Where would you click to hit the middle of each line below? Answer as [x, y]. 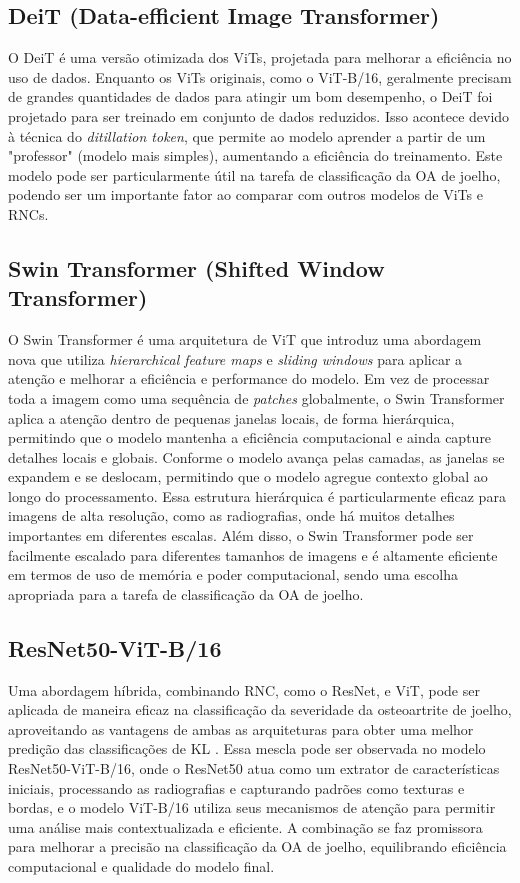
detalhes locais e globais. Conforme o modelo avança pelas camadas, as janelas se [256, 456]
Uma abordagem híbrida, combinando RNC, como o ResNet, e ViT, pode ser [244, 689]
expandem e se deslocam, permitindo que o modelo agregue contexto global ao [248, 476]
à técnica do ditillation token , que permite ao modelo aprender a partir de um [247, 135]
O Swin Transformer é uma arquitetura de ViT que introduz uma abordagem [245, 339]
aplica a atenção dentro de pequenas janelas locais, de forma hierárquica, [231, 417]
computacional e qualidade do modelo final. [141, 866]
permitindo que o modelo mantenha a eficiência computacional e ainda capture [250, 437]
